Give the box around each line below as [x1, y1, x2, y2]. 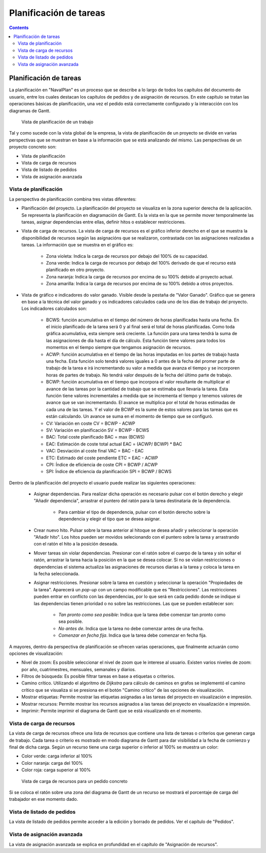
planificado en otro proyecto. [46, 267, 105, 273]
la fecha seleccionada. [33, 571, 80, 577]
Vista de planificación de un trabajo [21, 119, 94, 125]
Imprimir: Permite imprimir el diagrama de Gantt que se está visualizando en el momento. [21, 708, 202, 714]
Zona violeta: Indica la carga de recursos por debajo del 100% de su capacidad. [46, 253, 208, 259]
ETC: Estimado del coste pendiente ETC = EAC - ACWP [46, 455, 159, 461]
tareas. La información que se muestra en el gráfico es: [21, 242, 134, 248]
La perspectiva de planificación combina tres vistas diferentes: [9, 196, 136, 202]
